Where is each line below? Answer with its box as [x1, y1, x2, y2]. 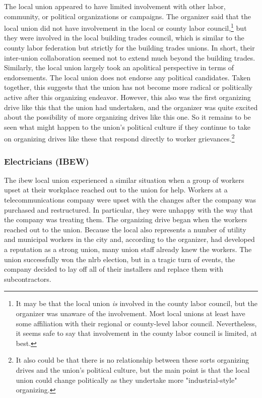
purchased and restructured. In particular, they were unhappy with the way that [4, 204, 253, 215]
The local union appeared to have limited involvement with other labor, [4, 1, 226, 11]
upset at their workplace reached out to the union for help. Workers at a [4, 184, 228, 195]
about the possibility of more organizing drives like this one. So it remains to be [4, 112, 251, 122]
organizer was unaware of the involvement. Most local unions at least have [16, 308, 245, 318]
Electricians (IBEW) [4, 155, 89, 167]
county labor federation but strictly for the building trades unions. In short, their [4, 42, 255, 53]
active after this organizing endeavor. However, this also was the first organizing [4, 92, 251, 102]
